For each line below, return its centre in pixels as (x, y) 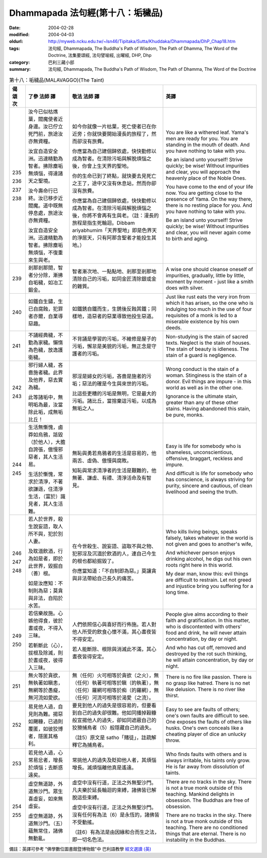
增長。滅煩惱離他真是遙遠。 (104, 768)
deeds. (174, 327)
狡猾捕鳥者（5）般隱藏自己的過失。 (113, 727)
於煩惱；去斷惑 (45, 768)
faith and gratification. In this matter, (208, 620)
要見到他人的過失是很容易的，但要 (112, 705)
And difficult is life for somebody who (209, 473)
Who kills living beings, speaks (201, 532)
